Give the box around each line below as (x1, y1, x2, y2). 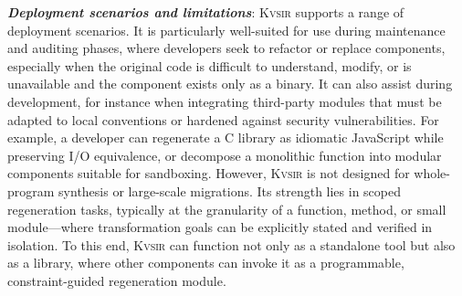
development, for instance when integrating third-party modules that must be (7, 91, 442, 111)
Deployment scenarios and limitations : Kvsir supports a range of (7, 3, 404, 21)
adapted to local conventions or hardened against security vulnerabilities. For (7, 110, 439, 129)
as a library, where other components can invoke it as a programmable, (7, 253, 404, 272)
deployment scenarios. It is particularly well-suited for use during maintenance (7, 20, 446, 39)
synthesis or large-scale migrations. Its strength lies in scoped (58, 181, 402, 200)
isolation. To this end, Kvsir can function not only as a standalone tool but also (7, 235, 456, 254)
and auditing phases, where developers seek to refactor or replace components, (7, 38, 446, 58)
